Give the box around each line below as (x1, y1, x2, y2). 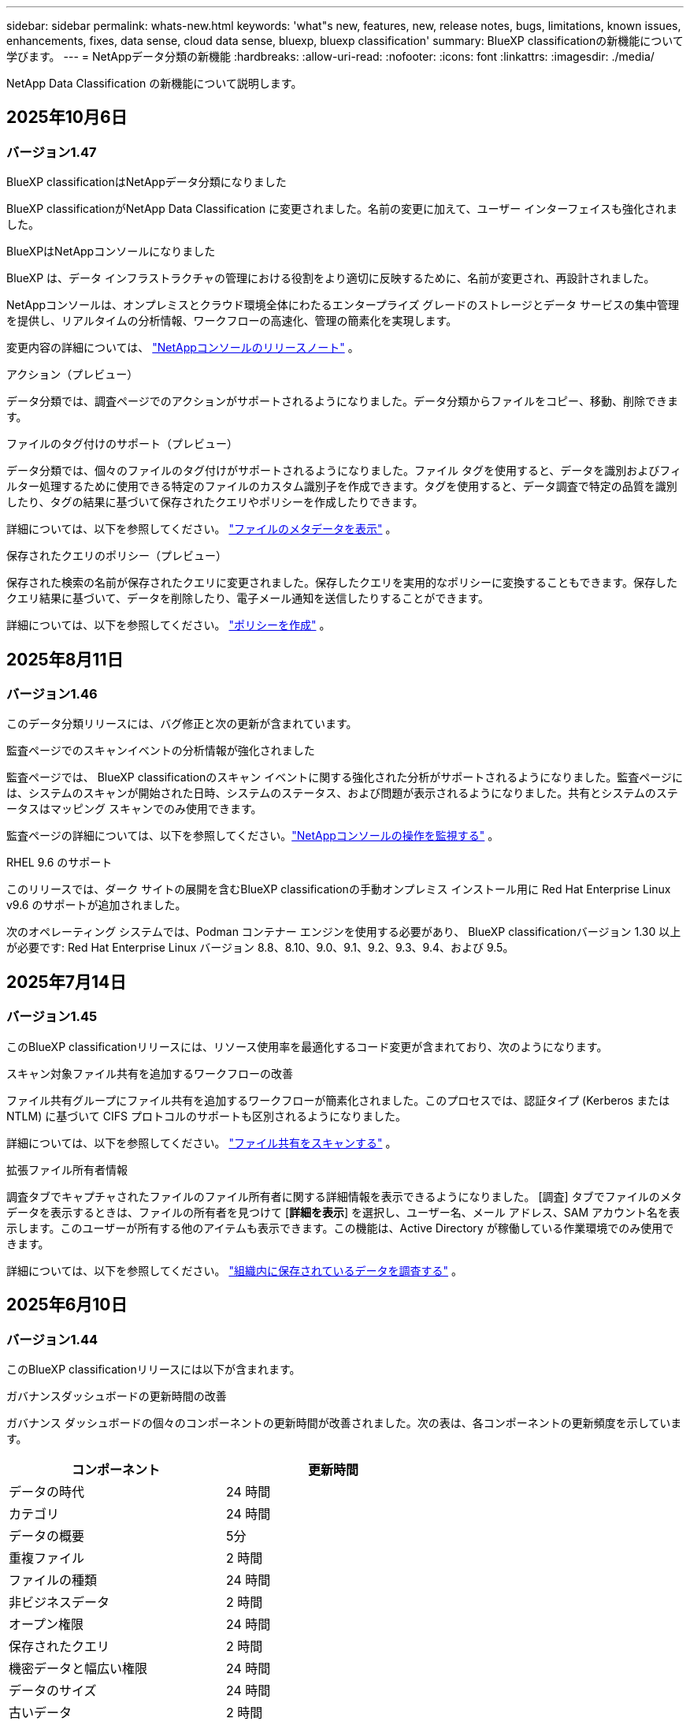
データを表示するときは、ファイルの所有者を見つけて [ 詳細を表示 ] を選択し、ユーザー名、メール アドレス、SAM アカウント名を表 (6, 1205, 680, 1219)
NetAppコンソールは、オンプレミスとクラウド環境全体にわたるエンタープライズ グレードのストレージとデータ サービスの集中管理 (6, 298, 680, 312)
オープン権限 (9, 1616, 84, 1632)
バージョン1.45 (6, 1008, 98, 1025)
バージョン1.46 (6, 686, 98, 703)
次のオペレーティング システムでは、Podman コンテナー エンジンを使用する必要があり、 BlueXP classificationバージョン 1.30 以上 (6, 925, 681, 939)
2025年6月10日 (6, 1295, 128, 1315)
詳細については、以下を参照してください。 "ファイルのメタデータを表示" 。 (6, 522, 397, 536)
